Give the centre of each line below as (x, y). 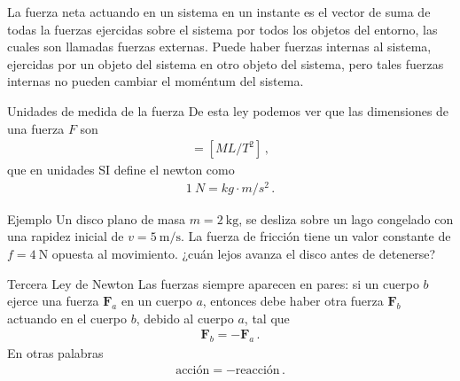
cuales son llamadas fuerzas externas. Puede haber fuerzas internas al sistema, (219, 47)
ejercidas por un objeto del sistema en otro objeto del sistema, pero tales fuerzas (226, 63)
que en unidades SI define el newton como (121, 170)
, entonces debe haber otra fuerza (293, 301)
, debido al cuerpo (185, 318)
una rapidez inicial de (66, 236)
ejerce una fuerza (53, 301)
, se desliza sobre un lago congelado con (346, 218)
